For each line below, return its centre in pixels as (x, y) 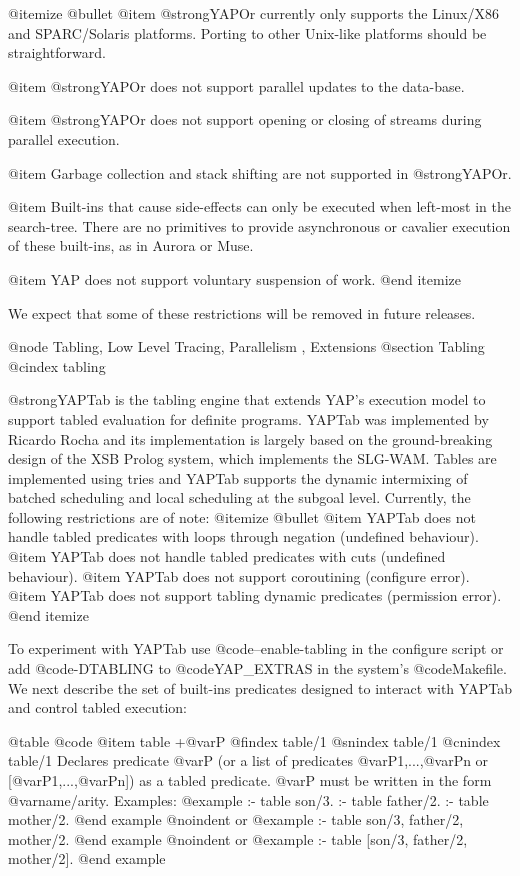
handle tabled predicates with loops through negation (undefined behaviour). (243, 536)
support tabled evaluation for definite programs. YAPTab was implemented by (248, 418)
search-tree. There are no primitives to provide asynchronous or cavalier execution (259, 225)
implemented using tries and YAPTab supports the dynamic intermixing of (238, 477)
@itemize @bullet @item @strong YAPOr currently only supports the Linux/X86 (253, 13)
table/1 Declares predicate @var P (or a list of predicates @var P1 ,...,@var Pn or (248, 760)
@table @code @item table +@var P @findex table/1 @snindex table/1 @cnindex (254, 740)
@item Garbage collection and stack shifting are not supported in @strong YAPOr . (260, 172)
